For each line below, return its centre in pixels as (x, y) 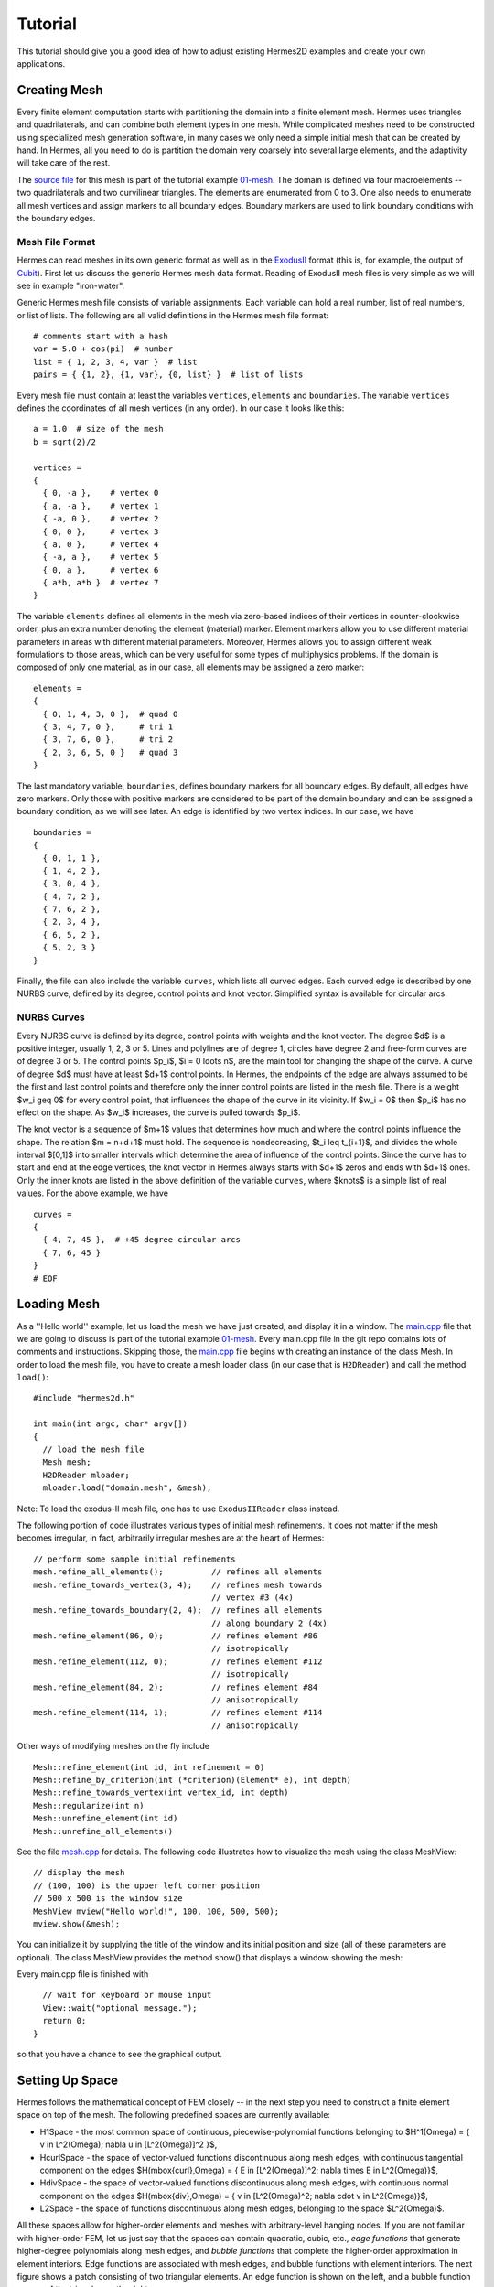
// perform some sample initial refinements (135, 1559)
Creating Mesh (60, 90)
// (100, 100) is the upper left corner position (147, 1885)
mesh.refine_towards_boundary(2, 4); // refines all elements (178, 1611)
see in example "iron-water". (71, 285)
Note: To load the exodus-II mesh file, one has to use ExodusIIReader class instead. (178, 1509)
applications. (41, 63)
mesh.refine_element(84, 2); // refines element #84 (176, 1687)
